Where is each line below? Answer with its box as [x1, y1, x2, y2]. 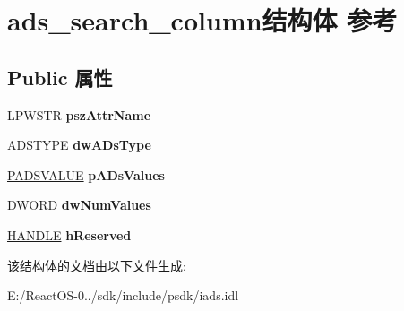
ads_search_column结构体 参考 [7, 2, 398, 39]
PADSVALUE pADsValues [7, 165, 165, 184]
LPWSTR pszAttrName [7, 105, 151, 124]
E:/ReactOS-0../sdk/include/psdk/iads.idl [7, 286, 239, 305]
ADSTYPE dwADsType [7, 135, 151, 154]
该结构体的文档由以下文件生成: [7, 255, 186, 274]
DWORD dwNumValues [7, 195, 151, 214]
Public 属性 [7, 63, 113, 91]
